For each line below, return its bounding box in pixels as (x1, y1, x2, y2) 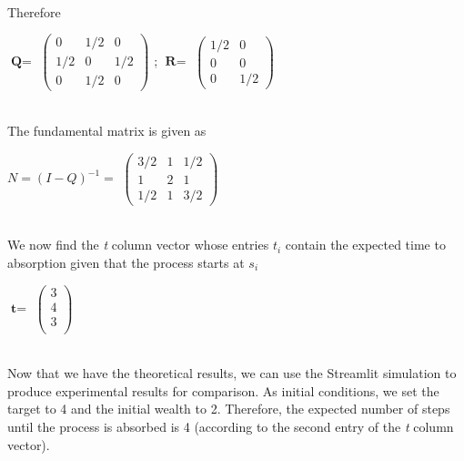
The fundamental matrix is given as (7, 120, 207, 139)
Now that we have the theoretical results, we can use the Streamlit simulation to (7, 364, 457, 383)
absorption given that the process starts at (7, 252, 245, 271)
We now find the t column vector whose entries (7, 235, 269, 254)
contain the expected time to (285, 235, 446, 254)
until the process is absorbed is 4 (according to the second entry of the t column (7, 417, 454, 436)
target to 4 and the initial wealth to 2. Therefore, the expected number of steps (7, 399, 450, 418)
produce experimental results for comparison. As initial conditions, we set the (7, 381, 439, 400)
